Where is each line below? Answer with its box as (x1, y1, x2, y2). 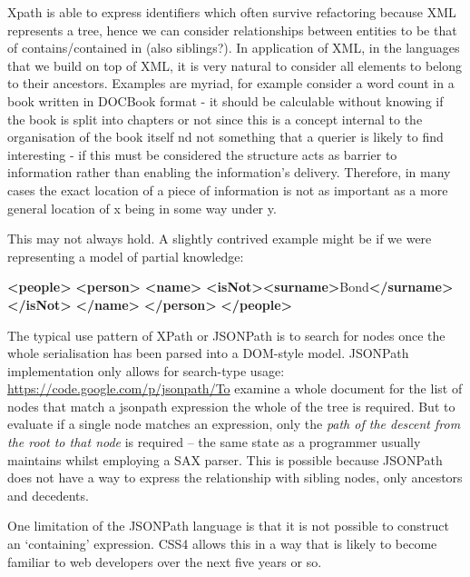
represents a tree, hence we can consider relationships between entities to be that (7, 20, 457, 39)
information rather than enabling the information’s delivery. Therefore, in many (7, 163, 451, 182)
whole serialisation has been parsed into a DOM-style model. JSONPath (7, 343, 409, 363)
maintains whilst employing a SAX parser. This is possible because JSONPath (7, 450, 443, 469)
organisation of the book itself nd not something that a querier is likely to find (7, 127, 444, 146)
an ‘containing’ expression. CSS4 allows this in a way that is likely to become (7, 534, 437, 553)
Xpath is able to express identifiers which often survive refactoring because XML (7, 3, 456, 21)
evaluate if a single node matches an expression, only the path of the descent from (7, 414, 461, 433)
